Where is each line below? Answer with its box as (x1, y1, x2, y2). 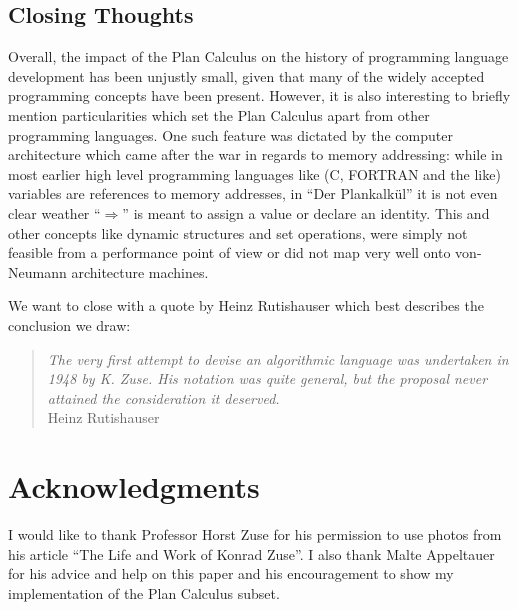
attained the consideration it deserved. (47, 387, 280, 408)
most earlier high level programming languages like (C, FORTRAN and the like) (8, 163, 501, 184)
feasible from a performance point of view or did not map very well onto (8, 242, 451, 263)
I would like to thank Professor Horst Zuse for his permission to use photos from (8, 524, 502, 545)
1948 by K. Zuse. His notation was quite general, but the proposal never (47, 368, 488, 389)
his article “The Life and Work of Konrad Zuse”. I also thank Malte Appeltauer (8, 543, 495, 564)
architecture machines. (71, 261, 209, 282)
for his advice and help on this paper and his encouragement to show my (8, 563, 454, 584)
